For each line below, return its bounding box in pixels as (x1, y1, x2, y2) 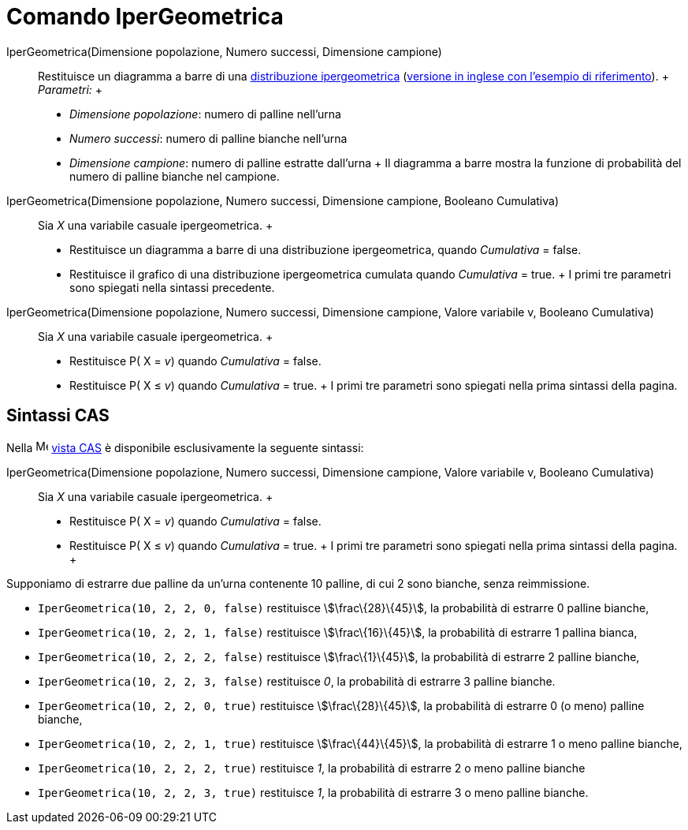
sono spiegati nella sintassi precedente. (69, 280, 275, 294)
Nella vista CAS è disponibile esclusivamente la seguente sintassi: (6, 440, 364, 454)
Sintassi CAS (6, 406, 110, 426)
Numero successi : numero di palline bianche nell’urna (69, 131, 348, 145)
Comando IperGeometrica (6, 3, 284, 30)
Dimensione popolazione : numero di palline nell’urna (69, 107, 341, 121)
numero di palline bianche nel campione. (69, 169, 280, 183)
